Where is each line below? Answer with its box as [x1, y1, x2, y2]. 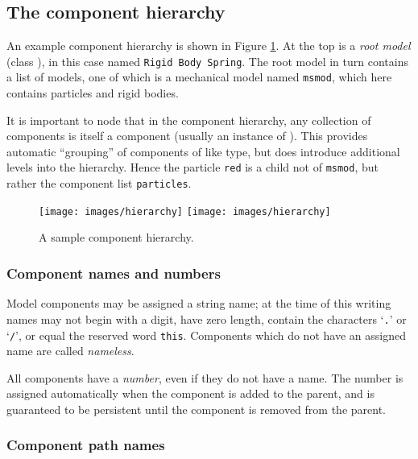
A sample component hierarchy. [39, 229, 194, 246]
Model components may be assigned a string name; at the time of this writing [6, 295, 391, 312]
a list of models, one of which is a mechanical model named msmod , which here [6, 68, 392, 85]
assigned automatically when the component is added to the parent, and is [6, 385, 375, 402]
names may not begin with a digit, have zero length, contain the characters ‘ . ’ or [6, 310, 407, 327]
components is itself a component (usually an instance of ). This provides [6, 127, 368, 144]
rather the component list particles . [6, 175, 192, 192]
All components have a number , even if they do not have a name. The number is [6, 369, 404, 386]
